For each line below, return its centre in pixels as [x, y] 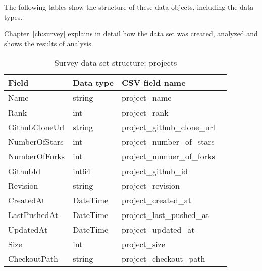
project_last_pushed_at [166, 215]
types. [13, 16]
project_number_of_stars [168, 142]
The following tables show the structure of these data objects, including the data [129, 7]
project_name [147, 98]
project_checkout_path [164, 259]
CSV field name [154, 83]
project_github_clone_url [169, 127]
